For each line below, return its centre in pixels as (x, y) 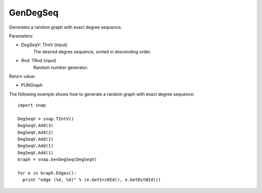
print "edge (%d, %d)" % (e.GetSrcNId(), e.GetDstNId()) (92, 180)
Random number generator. (61, 67)
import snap (32, 105)
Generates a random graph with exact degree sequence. (65, 27)
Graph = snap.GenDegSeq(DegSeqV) (57, 160)
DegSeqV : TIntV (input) (44, 45)
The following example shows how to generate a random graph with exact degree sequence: (102, 94)
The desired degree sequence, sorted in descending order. (92, 51)
